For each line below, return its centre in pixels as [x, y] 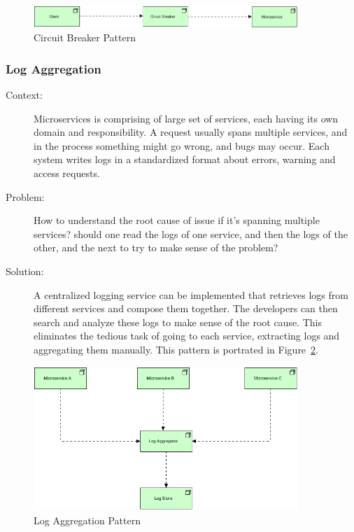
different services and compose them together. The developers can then [186, 308]
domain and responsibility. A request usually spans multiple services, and [191, 132]
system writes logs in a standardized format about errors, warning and [185, 159]
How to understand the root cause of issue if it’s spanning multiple [177, 220]
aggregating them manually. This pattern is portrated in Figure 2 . [176, 349]
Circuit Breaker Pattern [85, 37]
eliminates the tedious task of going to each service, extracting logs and [187, 336]
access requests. [67, 173]
